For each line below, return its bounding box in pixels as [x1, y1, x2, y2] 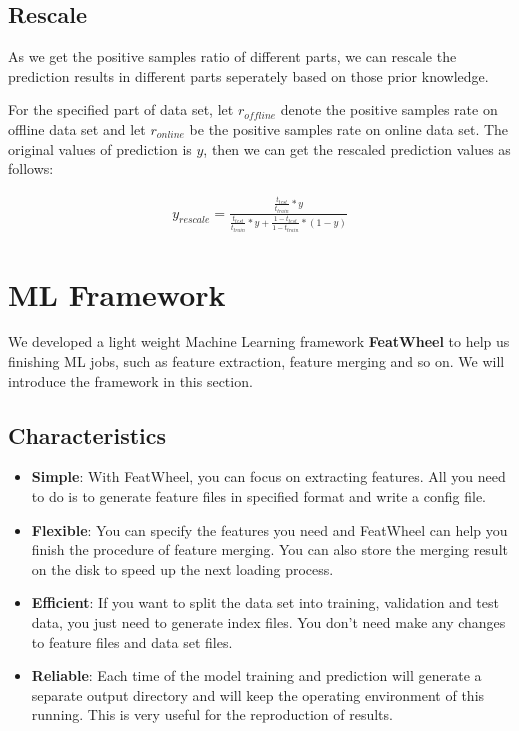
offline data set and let [8, 118, 146, 139]
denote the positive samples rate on [280, 99, 498, 120]
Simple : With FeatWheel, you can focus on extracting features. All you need [31, 466, 506, 487]
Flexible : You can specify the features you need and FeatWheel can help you [31, 519, 508, 540]
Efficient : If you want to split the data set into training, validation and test [31, 592, 499, 613]
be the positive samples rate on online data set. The [189, 118, 509, 139]
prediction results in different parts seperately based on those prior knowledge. [8, 65, 489, 86]
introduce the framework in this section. [8, 370, 253, 391]
